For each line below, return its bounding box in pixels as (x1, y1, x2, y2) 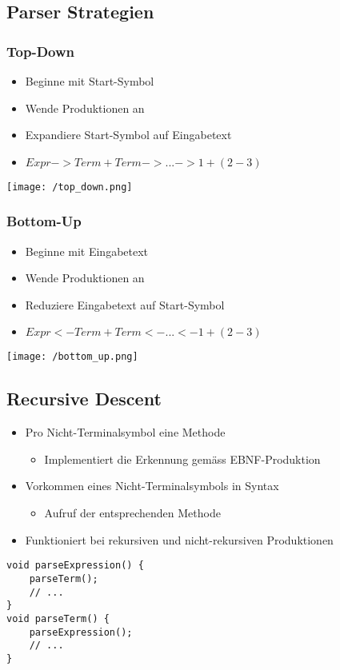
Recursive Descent (6, 386, 162, 411)
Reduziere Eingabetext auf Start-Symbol (25, 296, 225, 313)
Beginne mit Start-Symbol (25, 73, 154, 89)
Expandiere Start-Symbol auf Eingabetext (25, 126, 232, 143)
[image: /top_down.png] (6, 181, 133, 193)
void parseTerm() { (6, 612, 110, 624)
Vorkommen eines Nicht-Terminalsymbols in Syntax (25, 477, 279, 494)
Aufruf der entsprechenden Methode (44, 504, 221, 521)
